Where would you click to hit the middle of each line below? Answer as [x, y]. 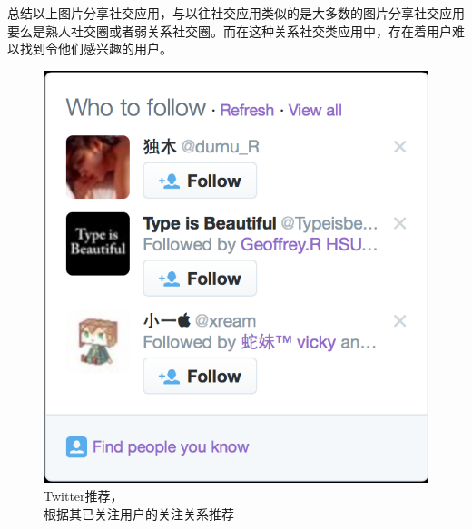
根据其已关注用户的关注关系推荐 [139, 513]
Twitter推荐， [84, 495]
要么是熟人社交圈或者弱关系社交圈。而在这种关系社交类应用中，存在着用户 [230, 30]
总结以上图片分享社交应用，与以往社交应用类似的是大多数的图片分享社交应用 [236, 13]
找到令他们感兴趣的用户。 [96, 49]
